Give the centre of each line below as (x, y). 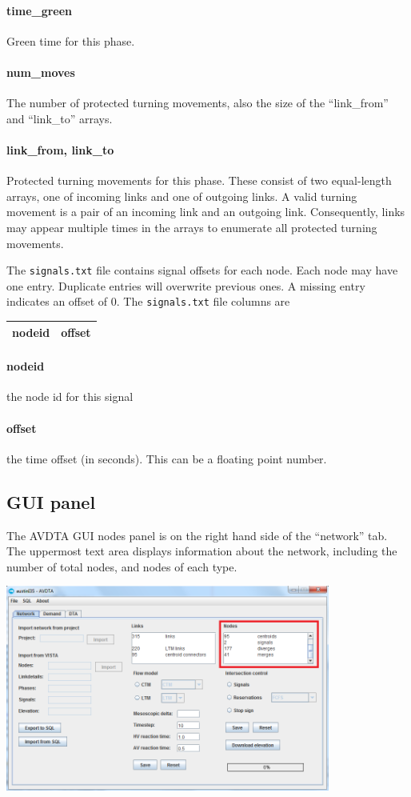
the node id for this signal (70, 396)
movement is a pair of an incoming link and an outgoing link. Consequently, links (206, 212)
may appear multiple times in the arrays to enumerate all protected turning (192, 227)
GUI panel (51, 501)
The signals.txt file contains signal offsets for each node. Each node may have (202, 270)
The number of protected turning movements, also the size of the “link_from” (198, 103)
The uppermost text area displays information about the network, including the (202, 551)
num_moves (41, 72)
